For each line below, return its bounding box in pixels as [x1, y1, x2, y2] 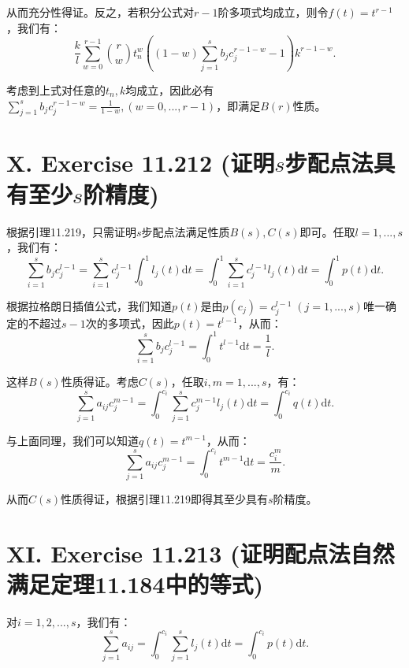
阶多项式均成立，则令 [218, 4, 329, 20]
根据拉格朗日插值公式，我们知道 [6, 297, 172, 314]
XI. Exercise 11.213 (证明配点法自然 [6, 536, 395, 569]
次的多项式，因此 [85, 314, 174, 331]
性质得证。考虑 [61, 373, 139, 390]
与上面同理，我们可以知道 [6, 432, 139, 448]
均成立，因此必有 [125, 81, 214, 98]
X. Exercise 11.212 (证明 [6, 147, 275, 179]
